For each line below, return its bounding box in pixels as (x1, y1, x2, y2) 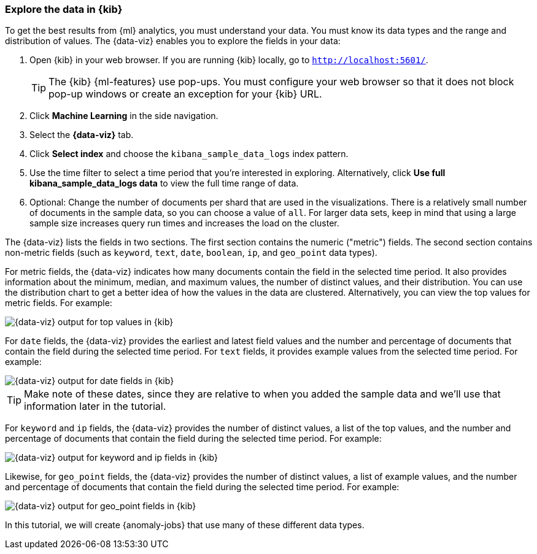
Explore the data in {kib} (5, 3, 123, 15)
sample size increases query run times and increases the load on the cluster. (29, 218, 339, 229)
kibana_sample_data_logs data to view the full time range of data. (29, 178, 299, 189)
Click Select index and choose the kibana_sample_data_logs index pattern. (29, 148, 349, 160)
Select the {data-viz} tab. (29, 129, 134, 140)
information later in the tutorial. (24, 400, 166, 413)
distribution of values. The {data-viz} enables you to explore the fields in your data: (5, 36, 341, 47)
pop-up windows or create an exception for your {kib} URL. (48, 88, 322, 101)
